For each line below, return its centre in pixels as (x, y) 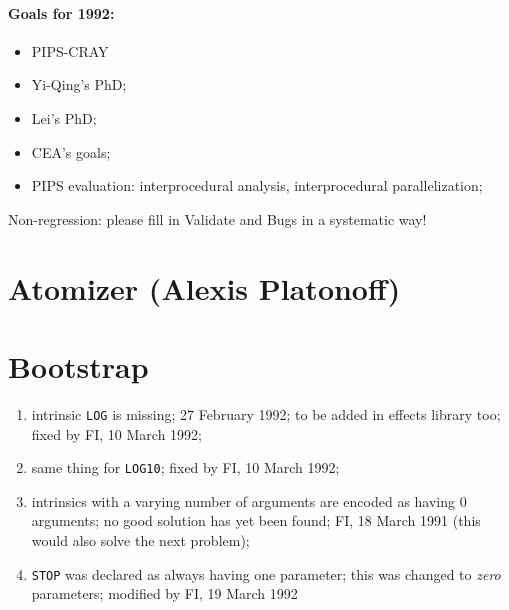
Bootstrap (78, 365)
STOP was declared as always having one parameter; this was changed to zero (266, 573)
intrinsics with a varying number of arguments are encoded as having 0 (249, 500)
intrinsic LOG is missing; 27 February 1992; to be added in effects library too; (266, 413)
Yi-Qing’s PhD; (79, 84)
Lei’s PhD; (64, 117)
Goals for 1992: (61, 12)
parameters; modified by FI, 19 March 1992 (164, 593)
